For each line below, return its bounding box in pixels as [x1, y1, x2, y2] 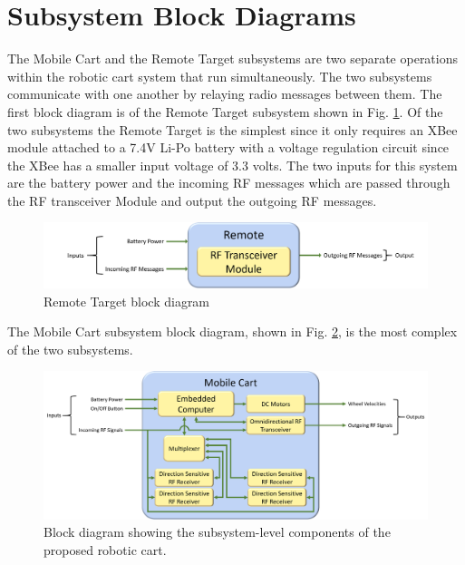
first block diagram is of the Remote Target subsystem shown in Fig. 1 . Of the [7, 102, 443, 121]
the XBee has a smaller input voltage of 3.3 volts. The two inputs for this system [7, 155, 458, 174]
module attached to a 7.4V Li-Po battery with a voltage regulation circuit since [7, 138, 450, 157]
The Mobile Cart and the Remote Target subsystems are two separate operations [7, 49, 459, 68]
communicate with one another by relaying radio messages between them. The [7, 84, 442, 103]
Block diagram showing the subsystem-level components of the [44, 522, 391, 541]
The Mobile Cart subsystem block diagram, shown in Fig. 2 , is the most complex [7, 322, 458, 341]
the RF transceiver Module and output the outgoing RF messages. [7, 190, 377, 209]
